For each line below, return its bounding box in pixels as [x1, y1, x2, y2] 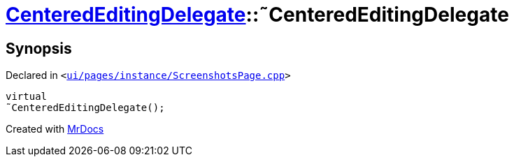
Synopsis [6, 39, 72, 57]
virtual [6, 91, 48, 103]
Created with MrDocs [6, 123, 104, 135]
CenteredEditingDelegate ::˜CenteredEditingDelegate [6, 3, 509, 27]
